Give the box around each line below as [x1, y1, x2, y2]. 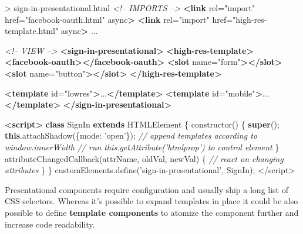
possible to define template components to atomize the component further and [5, 206, 299, 218]
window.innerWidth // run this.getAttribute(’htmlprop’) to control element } [5, 140, 280, 153]
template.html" [5, 25, 59, 37]
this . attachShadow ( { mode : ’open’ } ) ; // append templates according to [5, 129, 257, 142]
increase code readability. [5, 218, 95, 230]
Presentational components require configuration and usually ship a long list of [5, 183, 289, 195]
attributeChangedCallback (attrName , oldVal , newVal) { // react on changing [5, 152, 284, 164]
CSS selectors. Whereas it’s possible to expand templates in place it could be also [5, 195, 298, 207]
